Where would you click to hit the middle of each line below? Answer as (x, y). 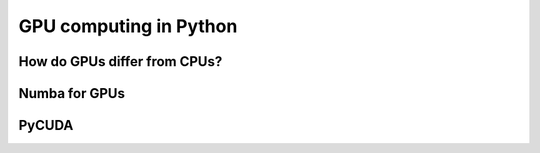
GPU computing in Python (128, 26)
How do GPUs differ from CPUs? (120, 61)
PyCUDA (46, 125)
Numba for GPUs (71, 93)
